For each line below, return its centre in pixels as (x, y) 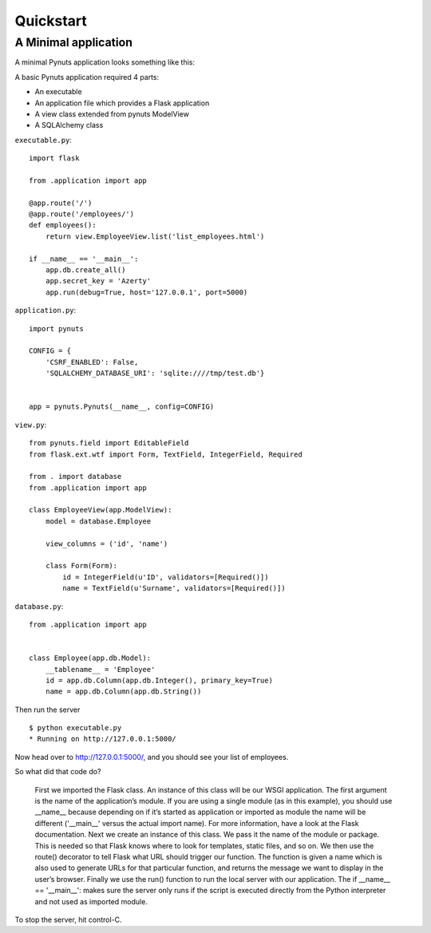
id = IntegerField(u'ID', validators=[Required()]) (166, 577)
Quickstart (51, 21)
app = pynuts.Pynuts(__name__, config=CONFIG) (122, 407)
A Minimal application (74, 42)
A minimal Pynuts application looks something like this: (105, 62)
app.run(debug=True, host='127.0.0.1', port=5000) (146, 292)
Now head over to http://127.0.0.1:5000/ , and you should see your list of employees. (152, 757)
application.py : (45, 310)
